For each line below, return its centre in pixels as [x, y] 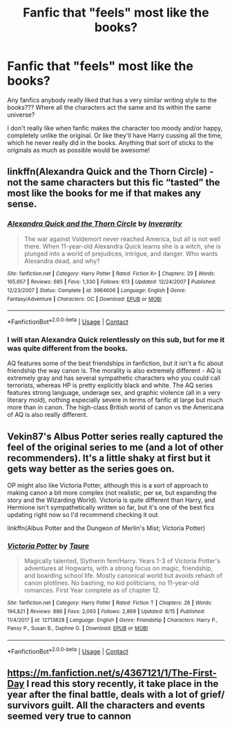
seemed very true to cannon [69, 716]
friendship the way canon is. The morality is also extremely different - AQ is [115, 371]
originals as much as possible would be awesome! [79, 150]
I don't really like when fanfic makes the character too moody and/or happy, [115, 128]
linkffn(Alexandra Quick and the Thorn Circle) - [110, 172]
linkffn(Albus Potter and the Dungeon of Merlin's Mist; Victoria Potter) [106, 528]
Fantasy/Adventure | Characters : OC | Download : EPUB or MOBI [85, 299]
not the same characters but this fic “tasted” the [114, 183]
